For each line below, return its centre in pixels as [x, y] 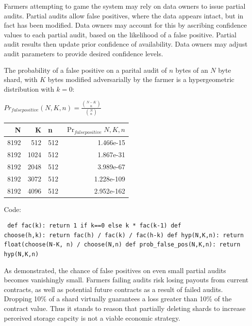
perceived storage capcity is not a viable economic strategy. [92, 318]
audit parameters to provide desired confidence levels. [84, 53]
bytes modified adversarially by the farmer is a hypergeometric [141, 79]
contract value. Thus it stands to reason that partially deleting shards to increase [125, 308]
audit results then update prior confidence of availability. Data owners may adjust [126, 44]
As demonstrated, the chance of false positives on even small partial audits [115, 270]
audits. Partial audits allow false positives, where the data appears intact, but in [124, 15]
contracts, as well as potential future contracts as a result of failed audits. [114, 289]
